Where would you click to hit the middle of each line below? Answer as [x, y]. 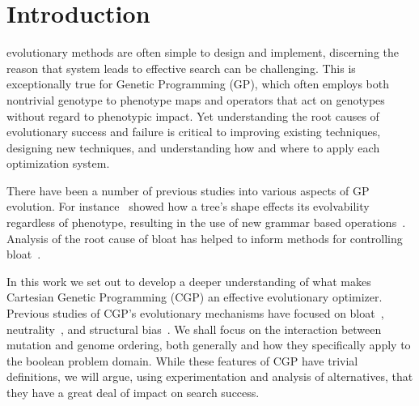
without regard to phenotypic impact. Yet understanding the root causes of [193, 115]
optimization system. [58, 163]
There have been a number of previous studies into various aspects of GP [188, 190]
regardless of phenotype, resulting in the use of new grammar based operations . [206, 222]
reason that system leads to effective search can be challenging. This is [181, 68]
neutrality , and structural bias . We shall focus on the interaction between [194, 329]
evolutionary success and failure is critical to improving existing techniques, [194, 132]
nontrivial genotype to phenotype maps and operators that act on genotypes [196, 99]
